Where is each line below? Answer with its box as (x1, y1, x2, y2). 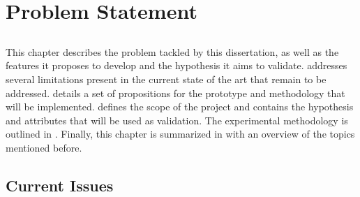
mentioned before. (6, 140, 82, 154)
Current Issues (6, 174, 114, 196)
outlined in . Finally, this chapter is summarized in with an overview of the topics (6, 126, 355, 141)
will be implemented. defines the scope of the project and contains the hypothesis (6, 99, 354, 114)
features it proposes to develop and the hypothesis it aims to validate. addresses (6, 58, 347, 73)
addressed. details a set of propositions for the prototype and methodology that (6, 85, 345, 100)
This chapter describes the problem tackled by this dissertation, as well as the (6, 44, 339, 59)
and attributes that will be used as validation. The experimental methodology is (6, 112, 348, 127)
